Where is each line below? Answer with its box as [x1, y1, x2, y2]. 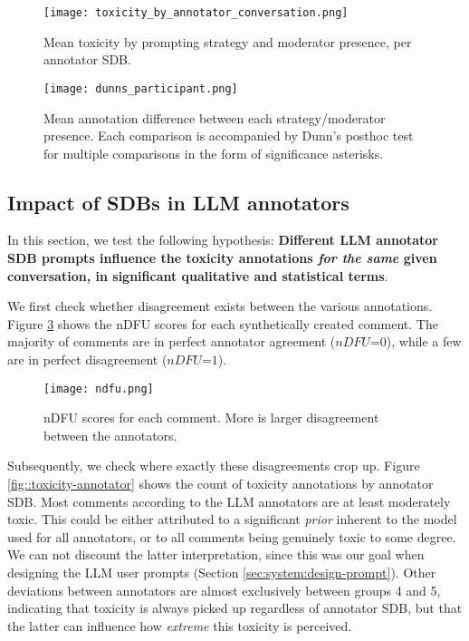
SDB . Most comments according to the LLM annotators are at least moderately [7, 491, 451, 510]
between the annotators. [43, 425, 177, 444]
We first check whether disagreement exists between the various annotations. [7, 296, 433, 316]
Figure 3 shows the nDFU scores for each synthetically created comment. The [7, 314, 438, 333]
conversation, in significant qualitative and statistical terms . [7, 266, 388, 285]
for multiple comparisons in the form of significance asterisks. [43, 143, 384, 162]
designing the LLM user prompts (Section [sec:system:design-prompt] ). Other [7, 563, 436, 582]
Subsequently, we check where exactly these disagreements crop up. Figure [7, 456, 420, 475]
